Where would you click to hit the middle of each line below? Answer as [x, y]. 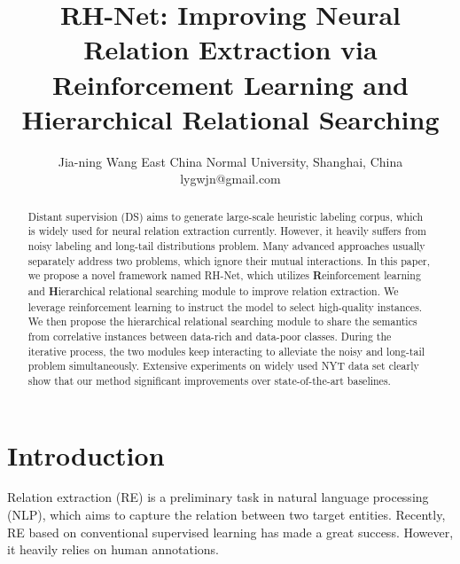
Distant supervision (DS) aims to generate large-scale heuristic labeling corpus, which [225, 216]
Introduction [86, 454]
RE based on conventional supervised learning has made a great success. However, [230, 532]
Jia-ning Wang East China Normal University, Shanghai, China [230, 161]
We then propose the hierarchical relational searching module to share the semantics [222, 321]
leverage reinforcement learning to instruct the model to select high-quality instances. [225, 306]
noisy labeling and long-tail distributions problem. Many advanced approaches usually [226, 245]
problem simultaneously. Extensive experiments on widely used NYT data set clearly [223, 366]
